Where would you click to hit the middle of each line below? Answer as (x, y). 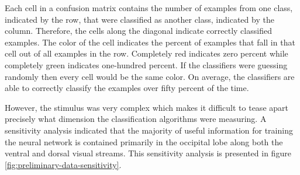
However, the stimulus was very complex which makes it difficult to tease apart (146, 107)
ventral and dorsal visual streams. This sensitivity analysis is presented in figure (148, 153)
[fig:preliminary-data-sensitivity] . (63, 164)
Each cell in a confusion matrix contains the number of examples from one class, (149, 8)
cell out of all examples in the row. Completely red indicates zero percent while (146, 53)
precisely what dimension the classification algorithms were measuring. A (136, 119)
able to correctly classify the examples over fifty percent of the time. (127, 88)
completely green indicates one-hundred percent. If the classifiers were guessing (146, 64)
